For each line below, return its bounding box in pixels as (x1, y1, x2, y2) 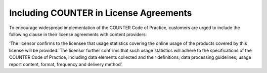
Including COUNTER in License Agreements (9, 7, 192, 18)
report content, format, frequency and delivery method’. (9, 61, 123, 67)
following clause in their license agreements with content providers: (9, 31, 147, 37)
